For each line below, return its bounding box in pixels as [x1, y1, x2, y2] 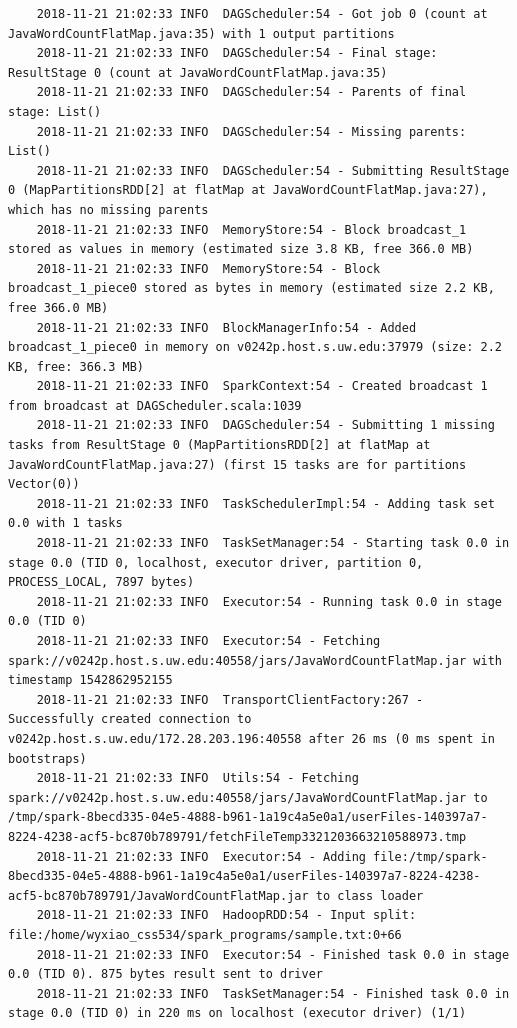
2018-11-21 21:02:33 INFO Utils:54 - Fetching [36, 771, 359, 786]
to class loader [315, 888, 424, 903]
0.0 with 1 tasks [8, 516, 123, 531]
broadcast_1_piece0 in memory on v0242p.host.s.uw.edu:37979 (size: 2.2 [8, 340, 502, 355]
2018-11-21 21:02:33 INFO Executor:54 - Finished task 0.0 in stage [36, 947, 510, 962]
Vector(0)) [8, 477, 80, 492]
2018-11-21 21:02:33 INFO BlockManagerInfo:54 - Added [36, 320, 417, 335]
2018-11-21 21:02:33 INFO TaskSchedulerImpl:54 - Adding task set [36, 496, 495, 511]
